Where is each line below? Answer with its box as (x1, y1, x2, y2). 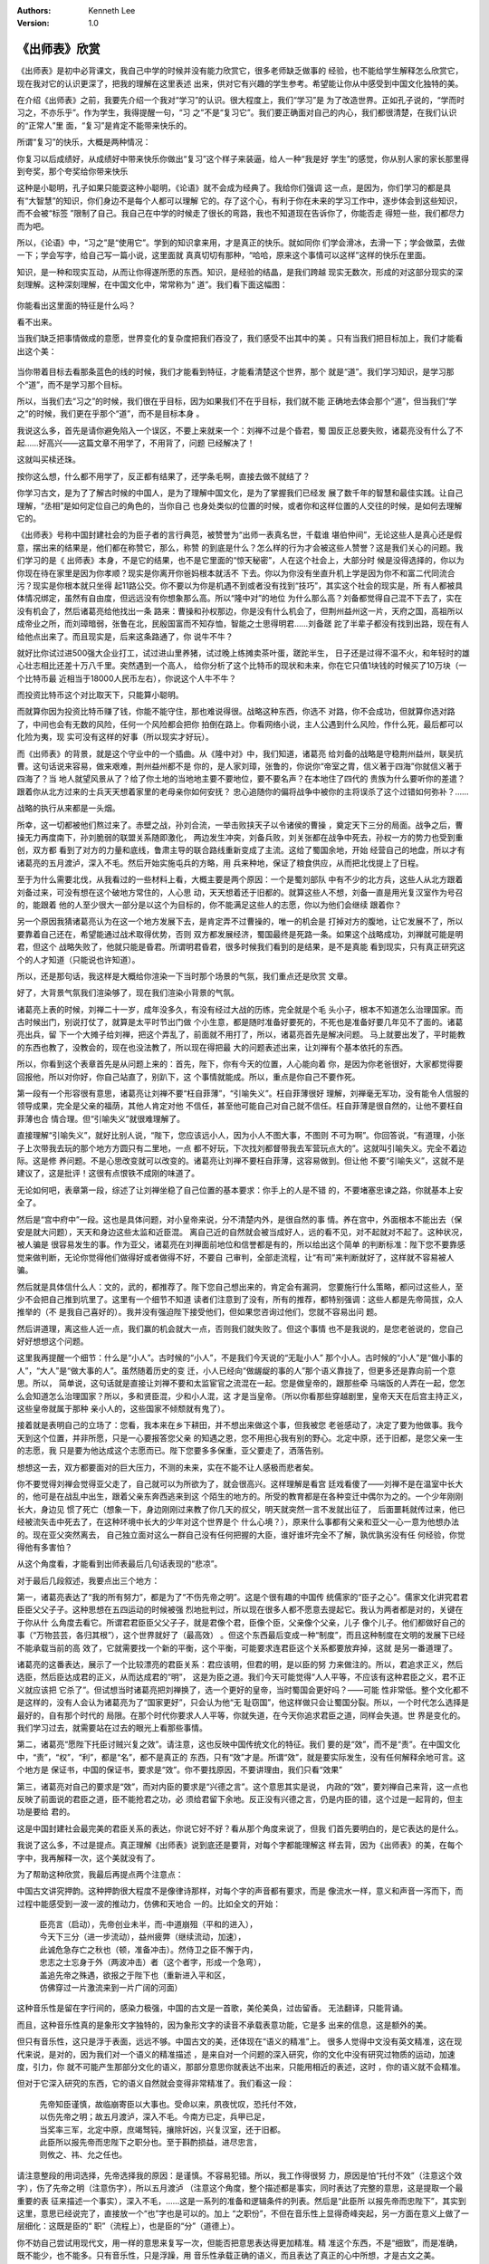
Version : (16, 18, 50, 29)
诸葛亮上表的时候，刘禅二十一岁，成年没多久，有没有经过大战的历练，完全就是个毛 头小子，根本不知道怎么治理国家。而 (16, 1003, 464, 1014)
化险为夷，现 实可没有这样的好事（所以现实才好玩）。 (16, 732, 214, 743)
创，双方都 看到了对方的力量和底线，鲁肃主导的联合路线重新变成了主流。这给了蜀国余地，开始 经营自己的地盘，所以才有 (16, 845, 465, 856)
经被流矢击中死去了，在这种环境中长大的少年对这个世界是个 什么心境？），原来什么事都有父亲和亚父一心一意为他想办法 (16, 1517, 459, 1528)
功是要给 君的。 (16, 1807, 75, 1818)
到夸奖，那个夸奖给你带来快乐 (16, 166, 129, 177)
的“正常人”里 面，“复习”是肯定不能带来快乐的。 (16, 120, 192, 130)
